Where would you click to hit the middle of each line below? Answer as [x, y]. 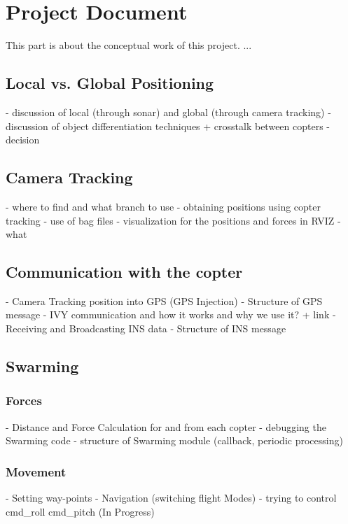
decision [23, 140]
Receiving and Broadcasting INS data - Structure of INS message [146, 328]
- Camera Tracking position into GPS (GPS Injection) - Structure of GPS [164, 300]
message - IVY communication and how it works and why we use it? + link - [171, 314]
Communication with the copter [124, 272]
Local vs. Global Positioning [110, 83]
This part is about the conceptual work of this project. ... [129, 45]
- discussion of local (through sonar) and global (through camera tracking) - [168, 112]
